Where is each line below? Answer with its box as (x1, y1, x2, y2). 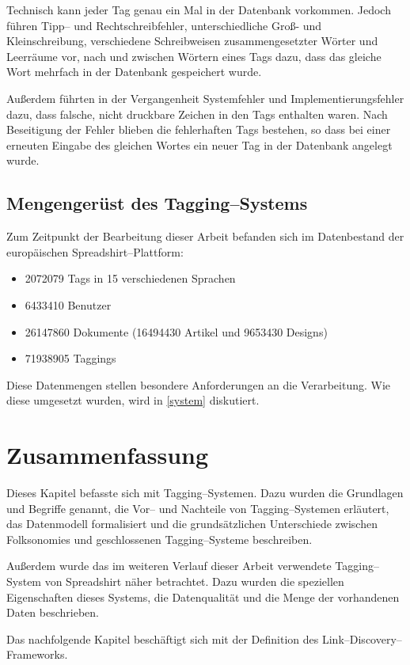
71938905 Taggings (25, 350, 116, 367)
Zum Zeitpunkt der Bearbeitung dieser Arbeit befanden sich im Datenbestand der (6, 228, 404, 245)
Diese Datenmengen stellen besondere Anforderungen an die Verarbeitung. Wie (6, 376, 390, 393)
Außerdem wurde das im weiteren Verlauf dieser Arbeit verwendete (6, 557, 332, 574)
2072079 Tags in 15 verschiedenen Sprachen (25, 270, 236, 287)
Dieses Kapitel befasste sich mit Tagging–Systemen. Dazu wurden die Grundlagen (6, 484, 404, 501)
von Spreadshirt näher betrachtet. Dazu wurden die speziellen (44, 572, 344, 589)
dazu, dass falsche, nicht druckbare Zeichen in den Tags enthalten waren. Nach (6, 105, 388, 122)
